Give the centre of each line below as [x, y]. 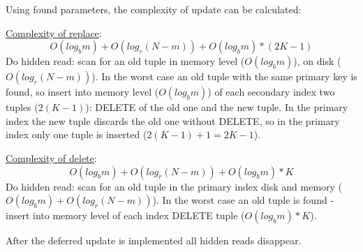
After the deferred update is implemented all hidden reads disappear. [154, 240]
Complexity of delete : [51, 157]
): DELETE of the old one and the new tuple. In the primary [217, 107]
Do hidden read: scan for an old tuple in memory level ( [125, 61]
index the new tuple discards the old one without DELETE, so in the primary [173, 120]
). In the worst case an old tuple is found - [243, 200]
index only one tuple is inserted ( [76, 134]
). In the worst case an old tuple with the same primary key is [224, 76]
